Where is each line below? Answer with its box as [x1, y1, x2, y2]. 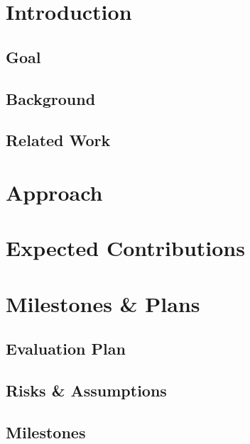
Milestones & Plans [6, 289, 200, 318]
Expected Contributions [6, 233, 245, 262]
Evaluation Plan [6, 338, 126, 360]
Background [6, 87, 96, 109]
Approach [6, 177, 103, 206]
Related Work [6, 129, 111, 151]
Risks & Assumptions [6, 379, 167, 401]
